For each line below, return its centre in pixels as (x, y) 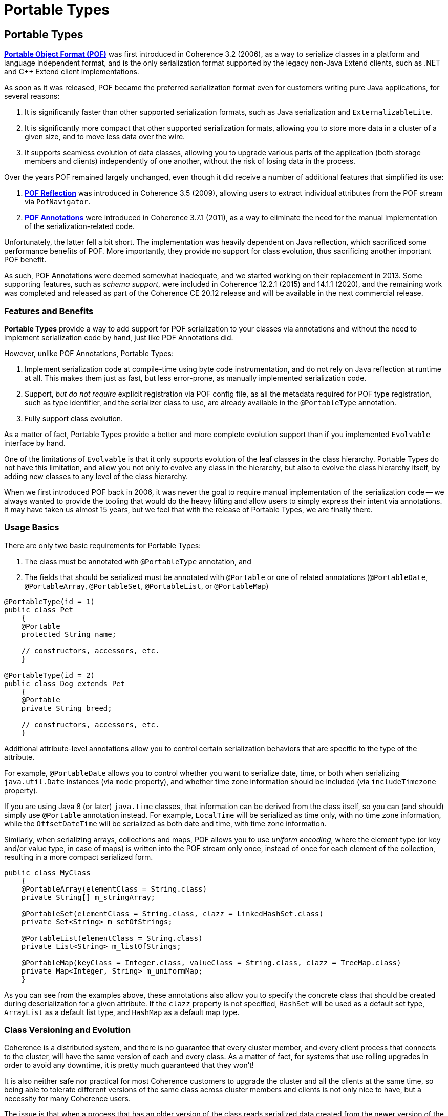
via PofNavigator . (58, 202)
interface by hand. (35, 443)
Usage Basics (32, 528)
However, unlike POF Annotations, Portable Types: (89, 353)
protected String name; (69, 634)
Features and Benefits (49, 311)
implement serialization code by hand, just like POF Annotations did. (119, 337)
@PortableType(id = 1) (50, 601)
